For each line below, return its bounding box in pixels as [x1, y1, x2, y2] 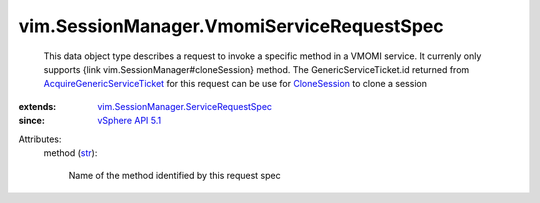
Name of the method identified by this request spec [68, 170, 281, 182]
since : [18, 115, 45, 127]
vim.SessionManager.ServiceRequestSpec [97, 100, 273, 112]
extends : [18, 100, 57, 112]
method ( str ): [43, 146, 98, 159]
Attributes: [18, 133, 62, 145]
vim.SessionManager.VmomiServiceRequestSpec [18, 15, 444, 37]
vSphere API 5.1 [97, 115, 162, 127]
